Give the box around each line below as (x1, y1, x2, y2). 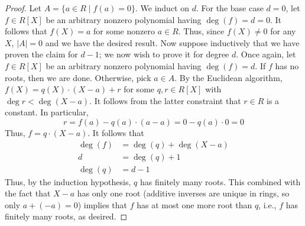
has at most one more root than (137, 198, 252, 211)
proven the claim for (5, 48, 78, 60)
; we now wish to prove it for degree (99, 48, 229, 60)
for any (270, 25, 296, 37)
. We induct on (135, 2, 190, 14)
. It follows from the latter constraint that (89, 94, 241, 106)
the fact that (5, 187, 51, 199)
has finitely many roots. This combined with (139, 175, 301, 188)
